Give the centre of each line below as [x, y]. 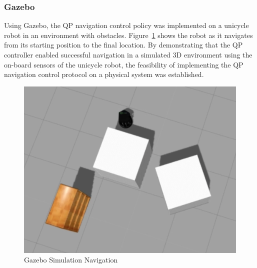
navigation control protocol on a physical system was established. [104, 74]
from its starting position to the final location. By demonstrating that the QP [123, 45]
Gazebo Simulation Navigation [71, 260]
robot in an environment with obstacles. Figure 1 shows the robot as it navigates [128, 35]
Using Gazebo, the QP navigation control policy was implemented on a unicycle [126, 25]
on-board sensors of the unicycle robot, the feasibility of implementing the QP [124, 64]
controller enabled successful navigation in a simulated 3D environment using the [128, 54]
